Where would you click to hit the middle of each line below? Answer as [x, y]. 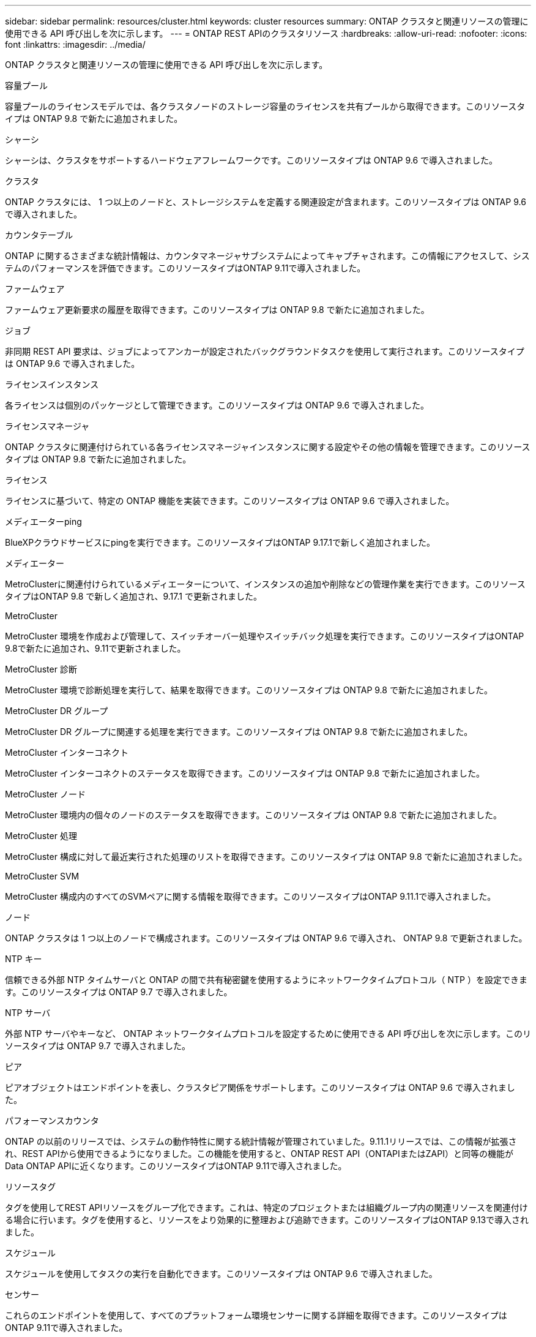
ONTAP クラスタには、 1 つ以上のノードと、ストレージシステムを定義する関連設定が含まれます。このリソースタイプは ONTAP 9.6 [266, 202]
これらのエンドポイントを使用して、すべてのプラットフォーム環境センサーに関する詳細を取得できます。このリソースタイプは [256, 1315]
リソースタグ [31, 1187]
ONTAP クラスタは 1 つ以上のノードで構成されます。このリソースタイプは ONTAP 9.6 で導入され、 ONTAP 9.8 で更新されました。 [266, 938]
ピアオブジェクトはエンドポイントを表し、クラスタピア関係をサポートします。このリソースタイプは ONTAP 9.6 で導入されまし [260, 1087]
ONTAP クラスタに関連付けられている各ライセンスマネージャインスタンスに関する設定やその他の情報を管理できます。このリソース [268, 447]
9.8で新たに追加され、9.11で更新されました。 [95, 648]
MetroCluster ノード [45, 794]
